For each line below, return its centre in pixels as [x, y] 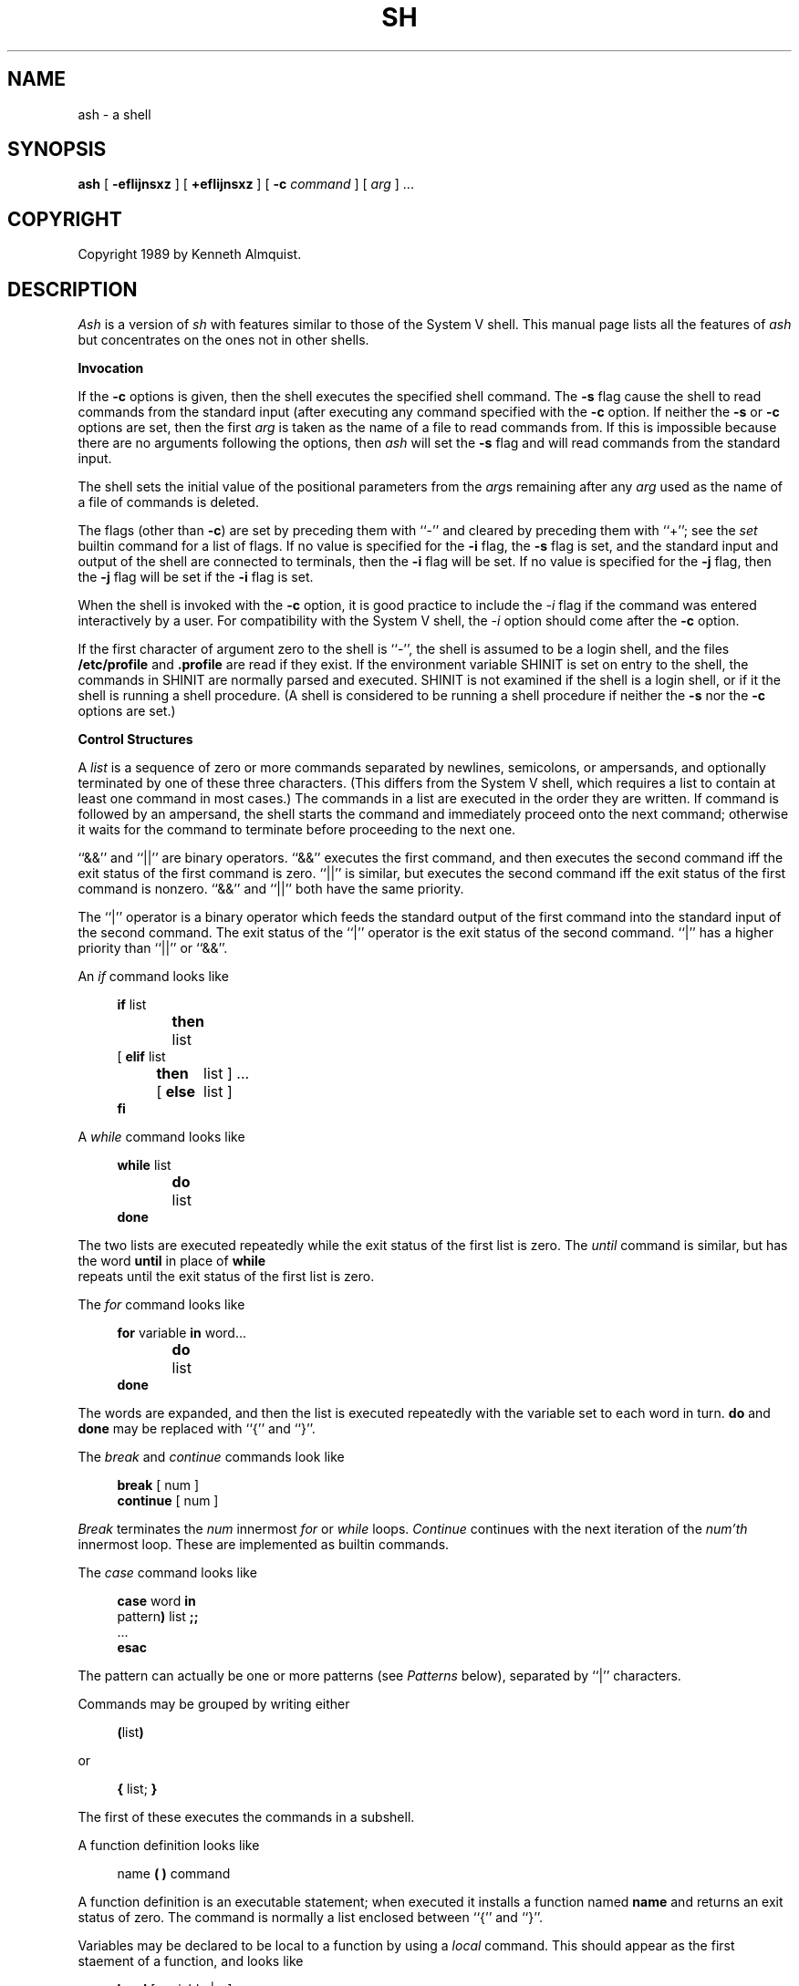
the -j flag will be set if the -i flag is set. [196, 577]
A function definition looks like [169, 1846]
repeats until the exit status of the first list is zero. [226, 1277]
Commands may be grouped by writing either [214, 1704]
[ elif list [141, 1057]
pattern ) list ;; [158, 1617]
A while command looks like [161, 1137]
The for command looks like [161, 1305]
